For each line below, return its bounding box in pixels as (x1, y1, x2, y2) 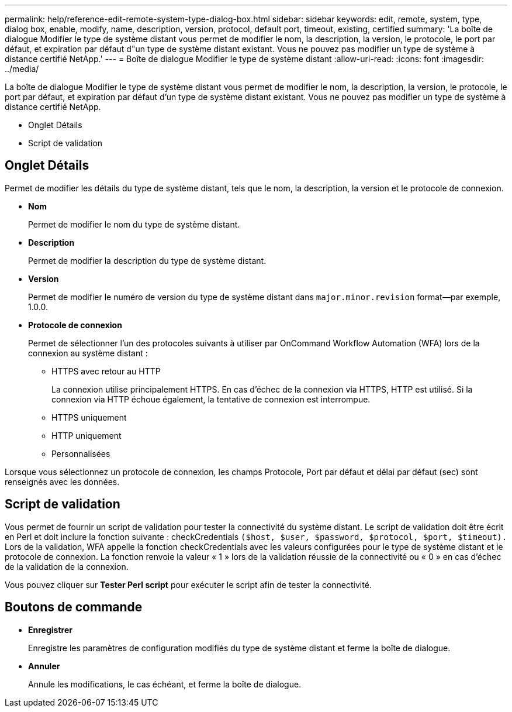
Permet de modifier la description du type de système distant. (28, 255, 267, 266)
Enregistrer (28, 624, 72, 635)
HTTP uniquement (51, 430, 122, 441)
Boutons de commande (5, 600, 143, 615)
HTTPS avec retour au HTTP (51, 366, 161, 376)
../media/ (5, 64, 39, 74)
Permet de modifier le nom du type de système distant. (28, 219, 240, 229)
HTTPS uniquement (51, 412, 127, 422)
